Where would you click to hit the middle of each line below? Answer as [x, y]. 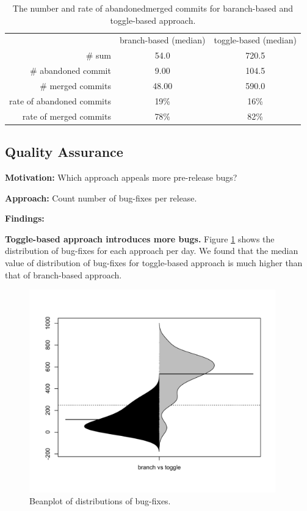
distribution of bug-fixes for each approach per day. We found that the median [152, 251]
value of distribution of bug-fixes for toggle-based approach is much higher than [154, 262]
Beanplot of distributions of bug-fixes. [100, 501]
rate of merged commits [67, 116]
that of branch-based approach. [63, 274]
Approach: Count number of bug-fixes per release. [101, 198]
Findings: [25, 218]
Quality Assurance [64, 152]
